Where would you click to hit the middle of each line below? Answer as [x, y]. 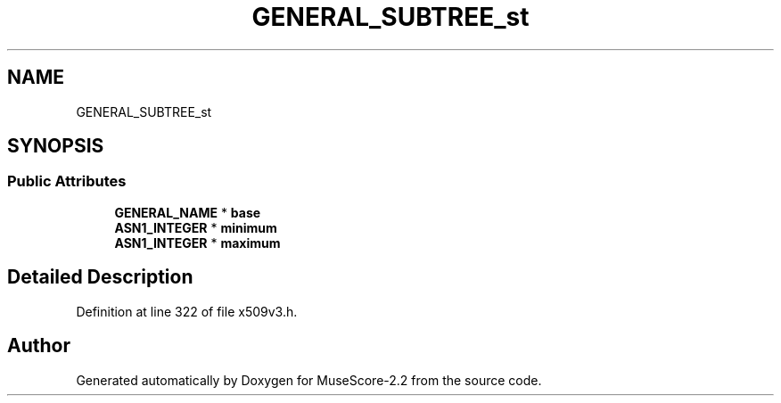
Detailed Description [100, 277]
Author [39, 346]
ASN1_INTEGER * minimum [196, 227]
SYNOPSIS [56, 146]
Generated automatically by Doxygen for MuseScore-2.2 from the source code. [309, 380]
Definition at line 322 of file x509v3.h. [187, 311]
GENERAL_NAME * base [188, 212]
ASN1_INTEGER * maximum [197, 243]
